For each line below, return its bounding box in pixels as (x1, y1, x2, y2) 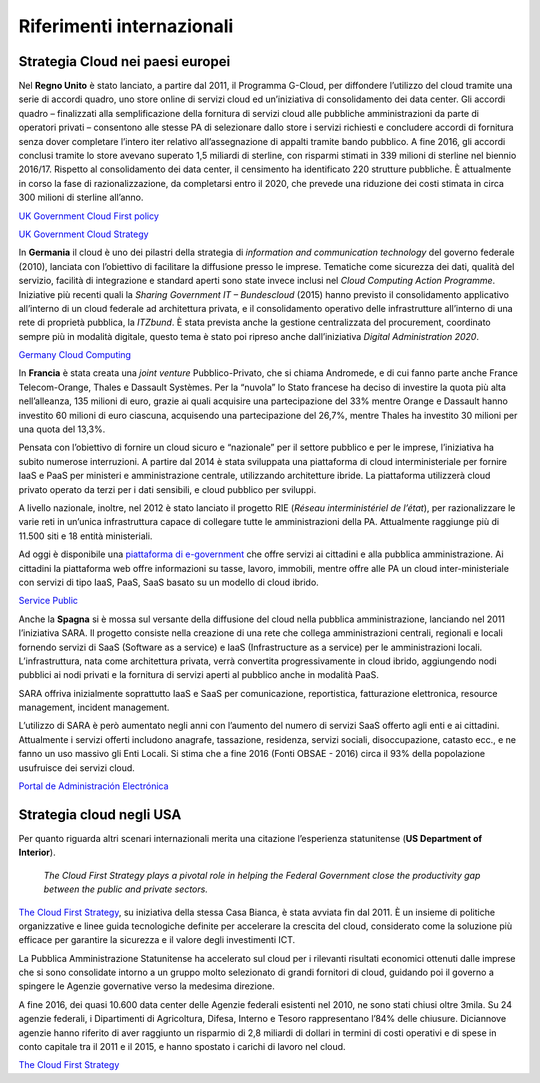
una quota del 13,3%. (18, 423, 106, 435)
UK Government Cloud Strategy (18, 228, 149, 240)
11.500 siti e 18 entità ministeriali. (18, 530, 153, 542)
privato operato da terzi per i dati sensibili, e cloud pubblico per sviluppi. (18, 483, 317, 495)
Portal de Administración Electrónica (18, 780, 169, 792)
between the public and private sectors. (43, 883, 209, 895)
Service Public (18, 595, 79, 607)
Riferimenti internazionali (18, 15, 234, 37)
